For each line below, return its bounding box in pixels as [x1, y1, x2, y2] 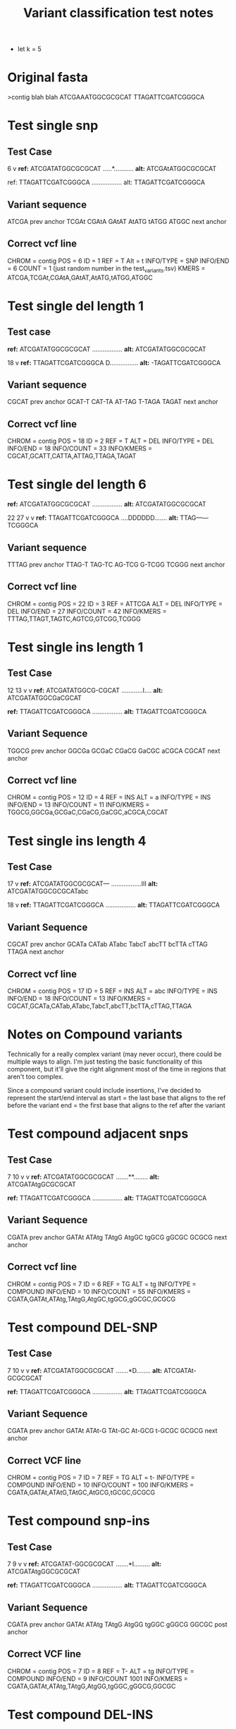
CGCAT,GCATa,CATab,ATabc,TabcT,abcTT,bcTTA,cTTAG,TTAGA [7, 1002, 192, 1010]
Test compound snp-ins [7, 1513, 150, 1529]
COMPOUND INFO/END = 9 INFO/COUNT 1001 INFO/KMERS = [7, 1674, 188, 1682]
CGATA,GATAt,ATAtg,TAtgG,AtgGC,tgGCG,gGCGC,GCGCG [7, 1295, 176, 1303]
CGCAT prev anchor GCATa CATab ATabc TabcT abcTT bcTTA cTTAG [7, 940, 208, 949]
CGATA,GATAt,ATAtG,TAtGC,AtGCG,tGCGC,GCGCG [7, 1488, 156, 1497]
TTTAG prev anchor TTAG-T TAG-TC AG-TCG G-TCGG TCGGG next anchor [7, 560, 225, 569]
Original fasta [7, 69, 89, 85]
